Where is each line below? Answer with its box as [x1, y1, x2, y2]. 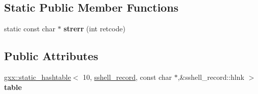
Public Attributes [4, 48, 99, 64]
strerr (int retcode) [63, 23, 125, 34]
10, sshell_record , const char [82, 72, 172, 82]
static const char [4, 23, 55, 34]
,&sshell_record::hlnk [177, 72, 244, 82]
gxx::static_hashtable [4, 72, 71, 82]
